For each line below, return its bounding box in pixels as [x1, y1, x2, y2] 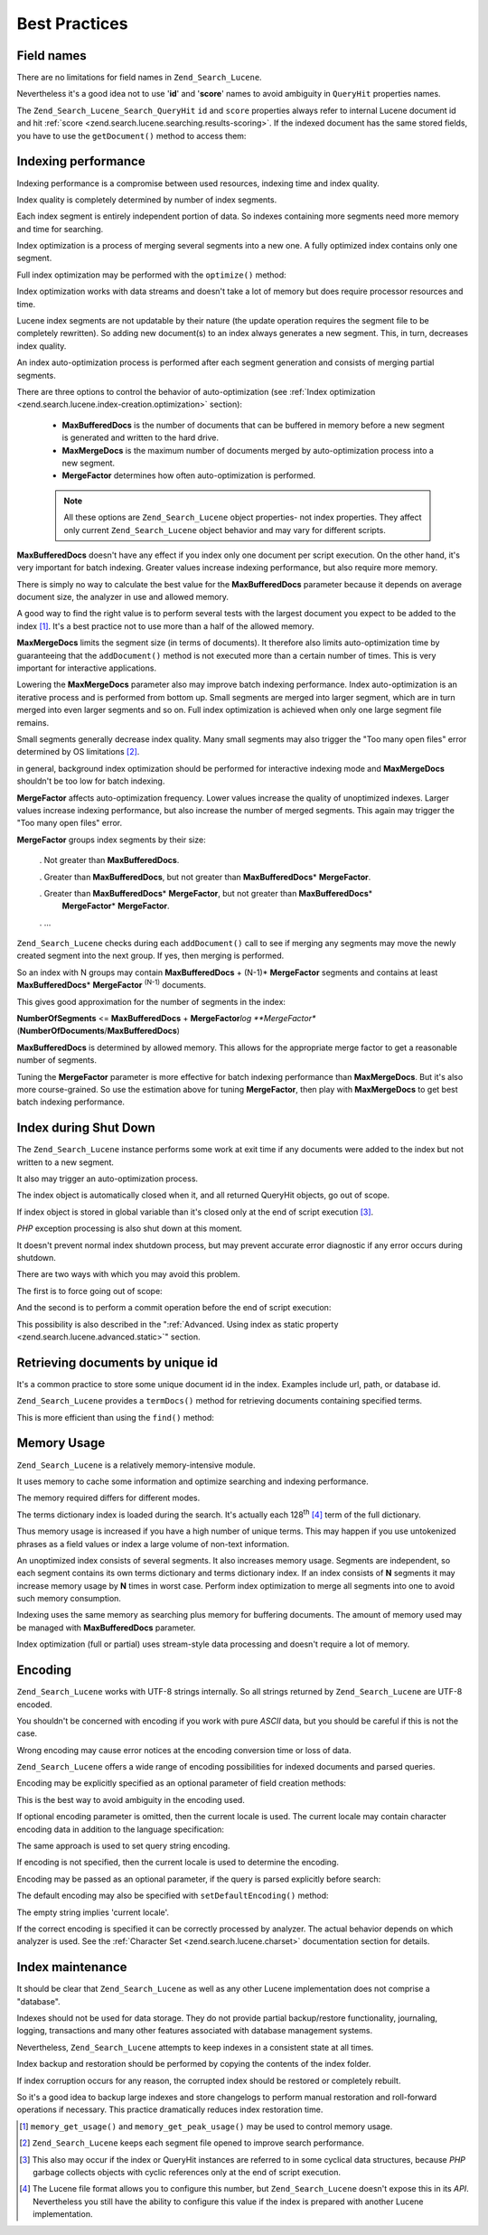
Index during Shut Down [16, 1121, 155, 1136]
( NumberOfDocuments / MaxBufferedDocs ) [16, 1026, 181, 1037]
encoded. [16, 1699, 53, 1710]
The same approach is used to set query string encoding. [16, 1840, 230, 1852]
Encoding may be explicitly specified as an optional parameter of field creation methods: [16, 1778, 347, 1789]
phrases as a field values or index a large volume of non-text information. [16, 1538, 290, 1549]
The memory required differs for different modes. [16, 1492, 201, 1504]
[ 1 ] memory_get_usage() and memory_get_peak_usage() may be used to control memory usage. [19, 2120, 393, 2132]
